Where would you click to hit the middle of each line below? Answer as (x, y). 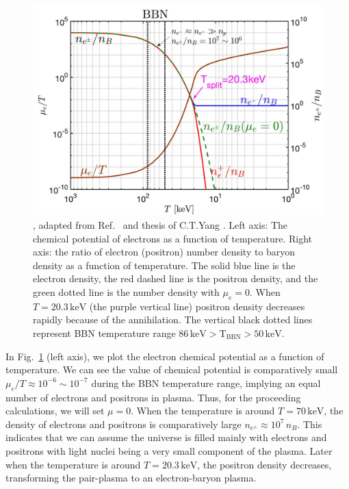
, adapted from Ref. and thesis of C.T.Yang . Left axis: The (160, 225)
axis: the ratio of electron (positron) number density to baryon (164, 252)
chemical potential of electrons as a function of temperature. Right (173, 238)
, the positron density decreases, (264, 464)
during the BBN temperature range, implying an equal (206, 383)
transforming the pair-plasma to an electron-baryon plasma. (131, 478)
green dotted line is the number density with (126, 291)
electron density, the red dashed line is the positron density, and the (176, 278)
